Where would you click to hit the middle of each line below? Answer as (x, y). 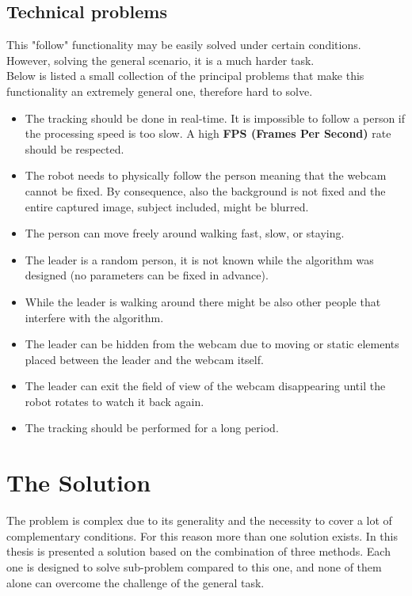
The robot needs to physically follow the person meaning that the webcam (206, 175)
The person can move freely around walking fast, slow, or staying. (185, 233)
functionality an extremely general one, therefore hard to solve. (160, 91)
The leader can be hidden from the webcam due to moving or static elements (212, 344)
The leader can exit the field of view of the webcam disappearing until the (205, 386)
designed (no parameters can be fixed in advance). (147, 275)
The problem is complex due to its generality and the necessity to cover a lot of (199, 520)
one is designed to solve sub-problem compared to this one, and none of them (194, 566)
